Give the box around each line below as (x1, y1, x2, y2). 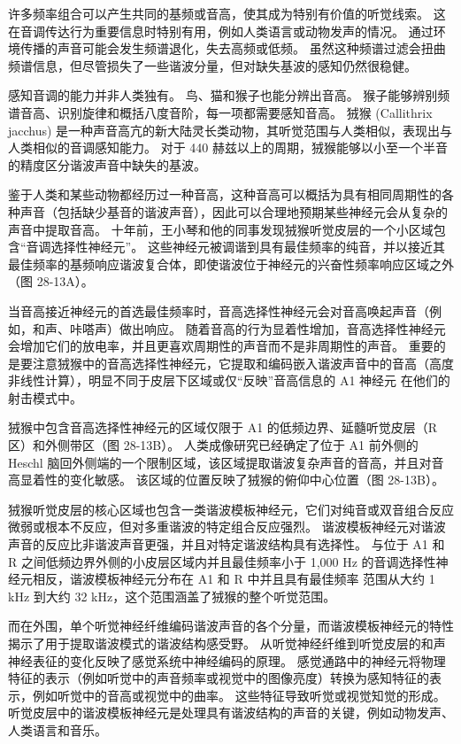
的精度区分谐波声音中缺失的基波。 (8, 155, 206, 174)
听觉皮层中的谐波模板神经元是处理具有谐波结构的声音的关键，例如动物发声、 (8, 703, 454, 722)
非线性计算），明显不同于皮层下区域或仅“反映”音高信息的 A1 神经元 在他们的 (8, 371, 450, 390)
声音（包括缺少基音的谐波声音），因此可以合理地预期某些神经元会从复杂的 (19, 202, 448, 221)
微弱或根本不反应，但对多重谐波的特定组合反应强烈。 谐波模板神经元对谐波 (8, 517, 446, 536)
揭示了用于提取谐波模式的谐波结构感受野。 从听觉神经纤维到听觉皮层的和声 (8, 634, 446, 652)
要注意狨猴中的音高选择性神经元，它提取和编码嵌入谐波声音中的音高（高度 (19, 353, 454, 372)
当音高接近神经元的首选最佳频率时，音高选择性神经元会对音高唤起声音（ (8, 301, 429, 320)
